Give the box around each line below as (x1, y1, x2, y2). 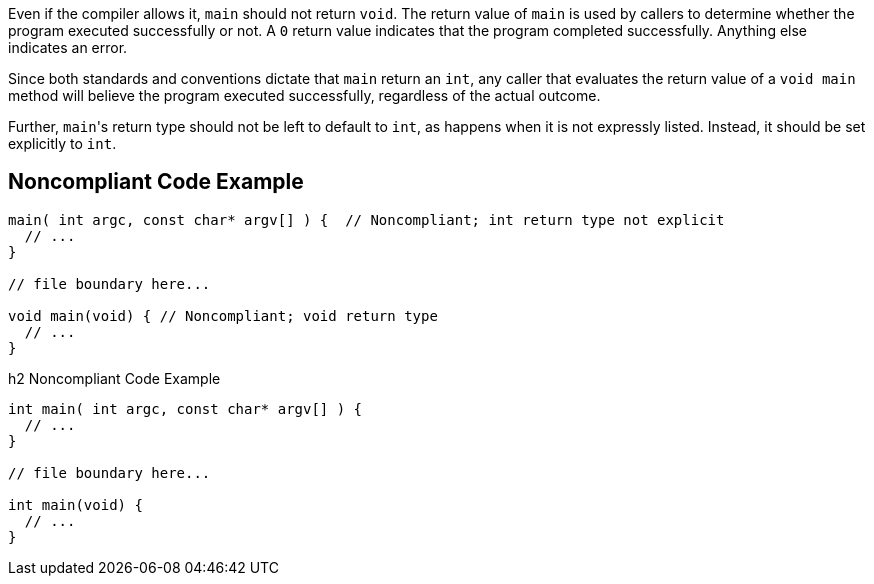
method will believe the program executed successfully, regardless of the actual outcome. (8, 87, 601, 104)
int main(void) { (8, 496, 143, 513)
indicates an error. (8, 39, 128, 56)
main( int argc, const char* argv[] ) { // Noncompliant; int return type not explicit (8, 211, 725, 228)
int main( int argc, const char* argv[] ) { (8, 400, 363, 417)
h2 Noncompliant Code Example (8, 369, 221, 387)
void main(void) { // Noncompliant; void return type (8, 307, 438, 324)
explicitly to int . (8, 135, 117, 152)
